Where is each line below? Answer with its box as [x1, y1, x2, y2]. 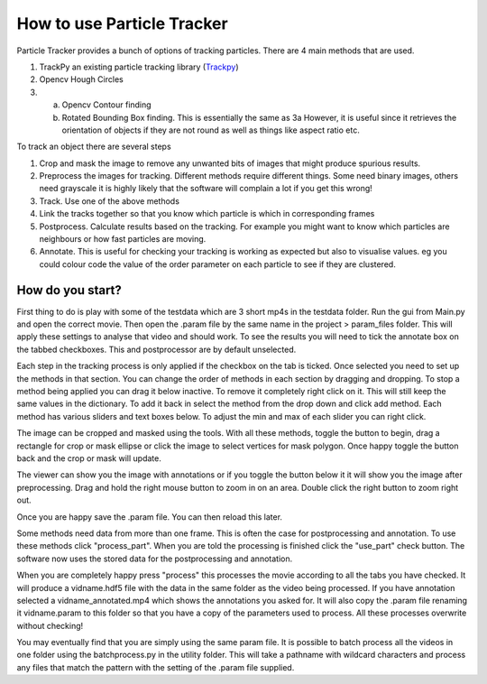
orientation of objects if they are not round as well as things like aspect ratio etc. [61, 125, 360, 135]
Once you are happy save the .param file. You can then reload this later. [16, 511, 283, 522]
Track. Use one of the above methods [39, 195, 180, 207]
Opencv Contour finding [61, 99, 152, 110]
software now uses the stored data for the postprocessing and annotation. [16, 553, 293, 564]
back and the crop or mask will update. [16, 453, 161, 464]
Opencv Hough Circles [39, 74, 124, 85]
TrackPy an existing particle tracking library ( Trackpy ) [39, 61, 239, 72]
